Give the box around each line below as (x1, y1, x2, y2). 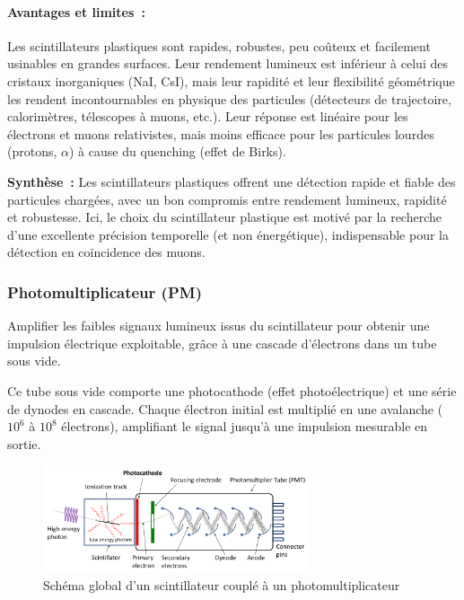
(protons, (7, 142, 57, 161)
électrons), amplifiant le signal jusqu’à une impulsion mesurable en (61, 417, 428, 436)
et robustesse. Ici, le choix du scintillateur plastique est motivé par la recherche (7, 207, 442, 226)
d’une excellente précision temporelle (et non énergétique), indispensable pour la (7, 225, 449, 243)
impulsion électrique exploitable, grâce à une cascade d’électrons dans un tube (7, 333, 437, 352)
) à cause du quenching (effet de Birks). (69, 142, 286, 161)
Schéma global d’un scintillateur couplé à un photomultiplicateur (43, 575, 400, 594)
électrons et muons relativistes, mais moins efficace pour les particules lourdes (7, 124, 434, 143)
